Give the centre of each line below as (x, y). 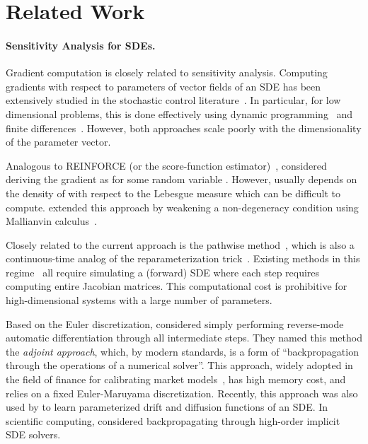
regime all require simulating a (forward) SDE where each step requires (163, 272)
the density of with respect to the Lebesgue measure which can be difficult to (173, 193)
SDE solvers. (33, 434)
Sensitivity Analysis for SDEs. (81, 45)
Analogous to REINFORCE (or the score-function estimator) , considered (166, 165)
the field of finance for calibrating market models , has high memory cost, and (176, 379)
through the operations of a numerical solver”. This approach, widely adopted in (179, 365)
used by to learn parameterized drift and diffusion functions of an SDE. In (167, 407)
